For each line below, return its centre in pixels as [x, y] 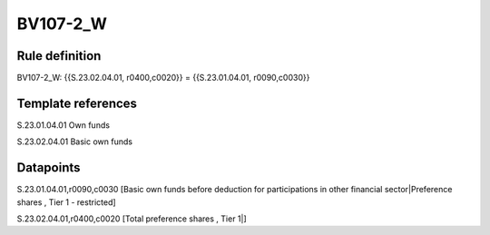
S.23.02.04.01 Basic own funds [75, 142]
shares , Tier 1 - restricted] [67, 202]
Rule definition [59, 56]
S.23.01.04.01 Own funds [64, 125]
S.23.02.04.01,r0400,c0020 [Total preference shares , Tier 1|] [132, 219]
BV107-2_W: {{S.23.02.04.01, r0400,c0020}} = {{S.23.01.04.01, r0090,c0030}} [163, 78]
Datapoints [49, 168]
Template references [77, 103]
